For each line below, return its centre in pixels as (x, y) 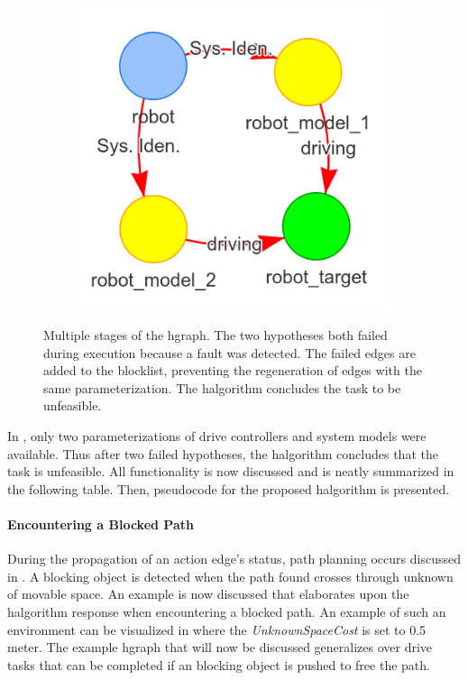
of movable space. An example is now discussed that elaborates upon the (208, 594)
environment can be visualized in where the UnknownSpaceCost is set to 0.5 (217, 629)
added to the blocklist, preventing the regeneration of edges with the (233, 370)
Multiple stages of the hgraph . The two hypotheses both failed (216, 335)
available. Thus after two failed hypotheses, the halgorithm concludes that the (223, 453)
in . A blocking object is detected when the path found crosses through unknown (230, 576)
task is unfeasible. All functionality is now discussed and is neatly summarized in (231, 471)
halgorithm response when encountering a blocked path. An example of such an (227, 612)
